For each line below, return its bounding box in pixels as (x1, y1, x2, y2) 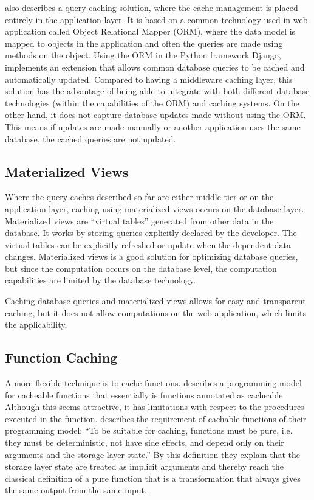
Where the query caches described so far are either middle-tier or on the (5, 190, 274, 203)
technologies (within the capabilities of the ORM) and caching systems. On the (5, 96, 299, 109)
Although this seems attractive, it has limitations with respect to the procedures (5, 400, 304, 413)
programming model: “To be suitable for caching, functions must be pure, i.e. (5, 424, 293, 437)
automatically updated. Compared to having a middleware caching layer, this (5, 72, 293, 85)
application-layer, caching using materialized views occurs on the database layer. (5, 202, 304, 215)
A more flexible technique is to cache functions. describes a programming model (5, 377, 302, 389)
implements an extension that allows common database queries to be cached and (5, 60, 305, 73)
